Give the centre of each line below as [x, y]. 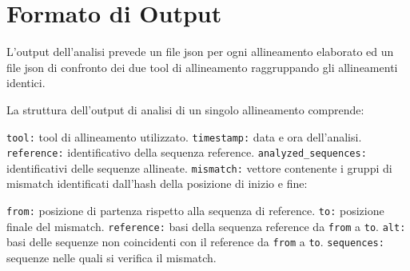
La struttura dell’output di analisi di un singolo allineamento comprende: [185, 109]
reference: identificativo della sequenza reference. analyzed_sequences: [187, 152]
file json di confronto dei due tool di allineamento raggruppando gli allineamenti [202, 67]
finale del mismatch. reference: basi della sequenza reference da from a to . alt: [206, 226]
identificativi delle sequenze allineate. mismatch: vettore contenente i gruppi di [199, 167]
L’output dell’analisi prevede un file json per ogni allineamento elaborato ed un [200, 52]
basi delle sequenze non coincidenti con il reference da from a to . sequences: [195, 242]
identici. [26, 83]
